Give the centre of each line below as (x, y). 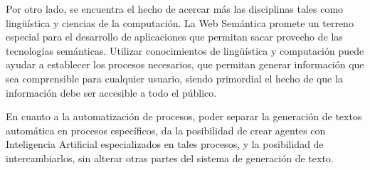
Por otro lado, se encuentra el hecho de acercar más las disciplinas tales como (175, 9)
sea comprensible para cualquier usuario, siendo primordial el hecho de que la (174, 78)
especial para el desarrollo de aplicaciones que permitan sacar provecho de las (174, 37)
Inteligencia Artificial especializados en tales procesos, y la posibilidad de (165, 144)
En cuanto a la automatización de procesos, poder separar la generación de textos (184, 116)
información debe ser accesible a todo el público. (111, 92)
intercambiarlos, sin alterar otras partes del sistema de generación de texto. (170, 158)
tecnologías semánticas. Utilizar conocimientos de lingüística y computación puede (185, 50)
